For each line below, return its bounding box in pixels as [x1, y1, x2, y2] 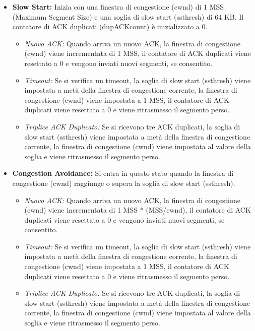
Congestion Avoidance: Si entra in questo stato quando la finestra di [12, 168, 234, 178]
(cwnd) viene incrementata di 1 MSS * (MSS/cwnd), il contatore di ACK [24, 205, 251, 215]
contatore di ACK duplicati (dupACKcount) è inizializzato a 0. [12, 21, 208, 32]
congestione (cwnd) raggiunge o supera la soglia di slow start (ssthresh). [12, 177, 235, 188]
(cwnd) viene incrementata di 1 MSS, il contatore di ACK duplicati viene [24, 48, 251, 58]
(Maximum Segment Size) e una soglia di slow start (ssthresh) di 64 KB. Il [12, 11, 244, 22]
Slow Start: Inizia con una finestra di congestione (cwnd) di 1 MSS [12, 2, 224, 12]
